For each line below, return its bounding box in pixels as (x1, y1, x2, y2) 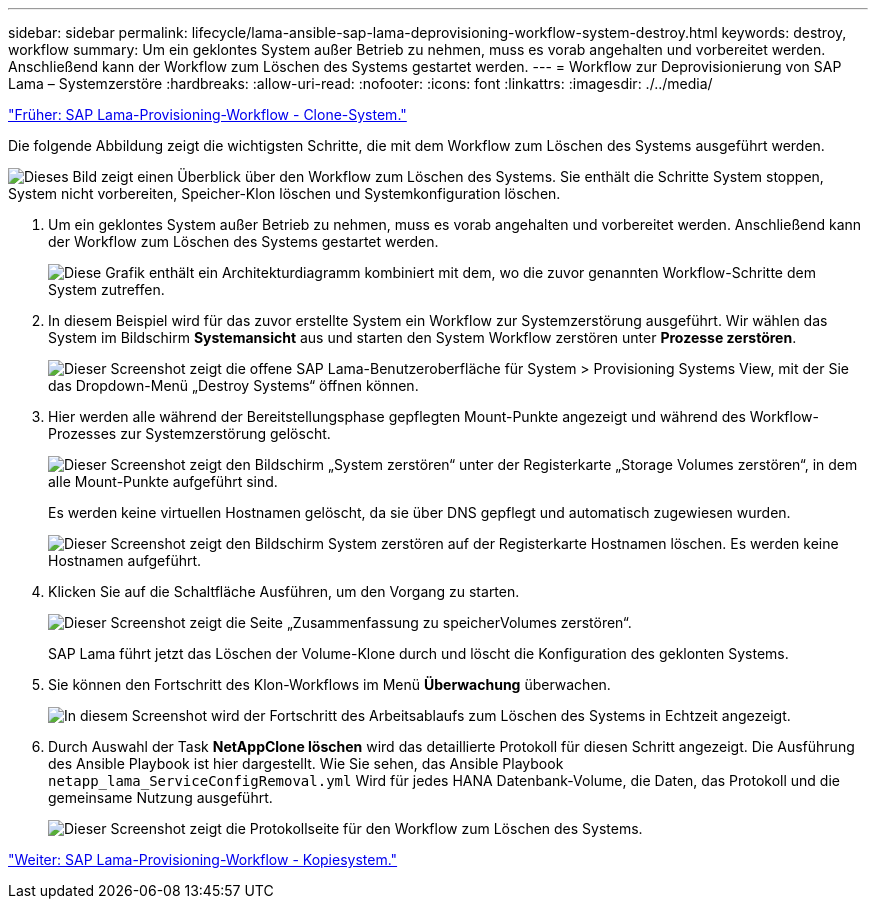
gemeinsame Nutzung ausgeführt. (48, 789, 273, 806)
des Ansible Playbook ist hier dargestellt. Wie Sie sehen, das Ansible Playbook (48, 755, 564, 772)
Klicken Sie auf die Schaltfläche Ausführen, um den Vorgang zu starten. (48, 583, 520, 600)
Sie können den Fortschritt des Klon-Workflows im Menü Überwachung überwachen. (48, 676, 611, 693)
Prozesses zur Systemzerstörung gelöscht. (48, 425, 331, 442)
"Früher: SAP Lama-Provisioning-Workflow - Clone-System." (8, 106, 407, 123)
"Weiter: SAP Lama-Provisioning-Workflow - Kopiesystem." (8, 851, 398, 868)
